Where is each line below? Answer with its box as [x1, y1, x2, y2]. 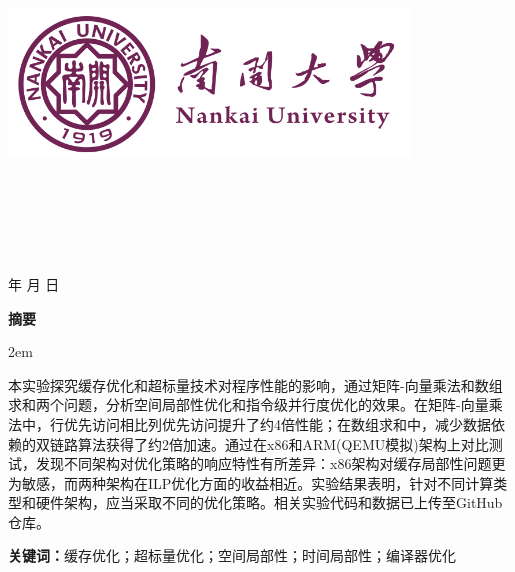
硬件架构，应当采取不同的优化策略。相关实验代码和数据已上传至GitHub [35, 492, 503, 513]
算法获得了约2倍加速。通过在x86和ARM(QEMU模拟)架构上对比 [77, 433, 489, 454]
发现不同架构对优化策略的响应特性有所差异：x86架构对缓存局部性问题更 [35, 453, 506, 474]
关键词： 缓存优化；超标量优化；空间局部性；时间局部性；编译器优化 [8, 545, 456, 566]
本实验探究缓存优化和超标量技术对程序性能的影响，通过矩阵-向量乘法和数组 [8, 374, 503, 395]
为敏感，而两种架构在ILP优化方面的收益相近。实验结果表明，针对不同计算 [8, 472, 494, 493]
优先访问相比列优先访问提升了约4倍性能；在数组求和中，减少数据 [63, 413, 491, 434]
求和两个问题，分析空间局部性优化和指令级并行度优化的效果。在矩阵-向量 [8, 394, 489, 415]
